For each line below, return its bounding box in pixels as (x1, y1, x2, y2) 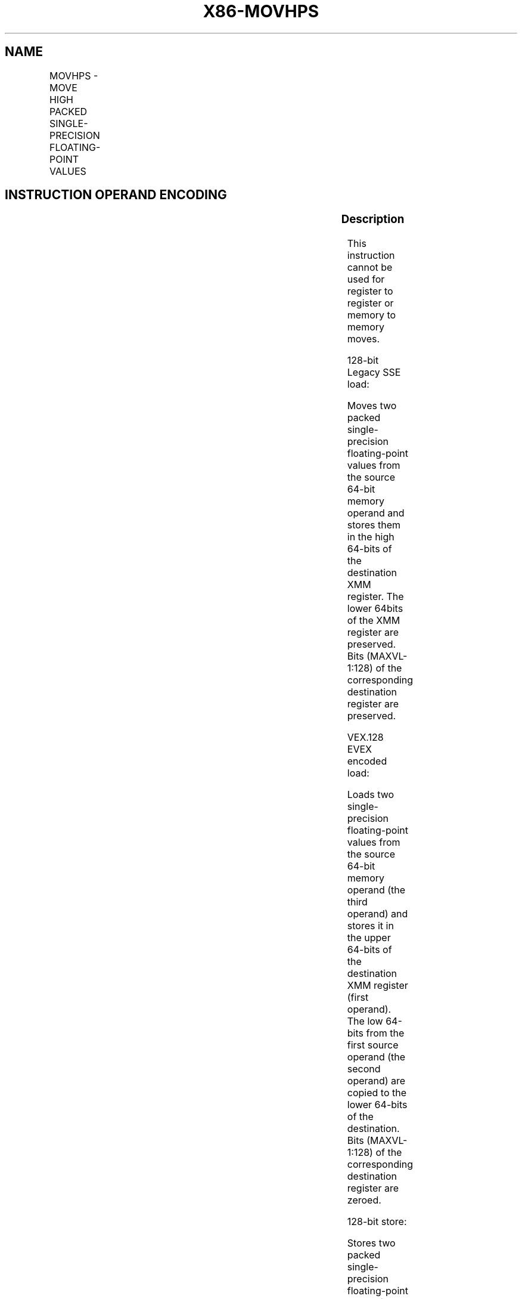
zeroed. (347, 1194, 381, 1207)
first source (347, 1039, 399, 1051)
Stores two (347, 1237, 396, 1249)
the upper (347, 932, 391, 944)
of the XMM (347, 614, 400, 627)
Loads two (347, 788, 394, 801)
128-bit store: (347, 1216, 407, 1228)
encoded (347, 755, 387, 768)
